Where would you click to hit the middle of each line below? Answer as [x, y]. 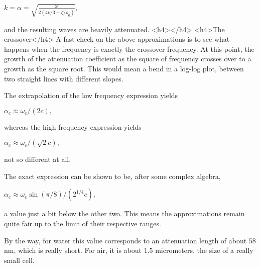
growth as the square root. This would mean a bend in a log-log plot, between [124, 68]
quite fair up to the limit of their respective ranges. [83, 224]
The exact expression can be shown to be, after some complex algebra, [112, 176]
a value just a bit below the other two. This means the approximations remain [124, 213]
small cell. [19, 260]
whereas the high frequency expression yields [73, 126]
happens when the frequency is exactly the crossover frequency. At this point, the [129, 49]
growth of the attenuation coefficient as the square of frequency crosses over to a [128, 59]
